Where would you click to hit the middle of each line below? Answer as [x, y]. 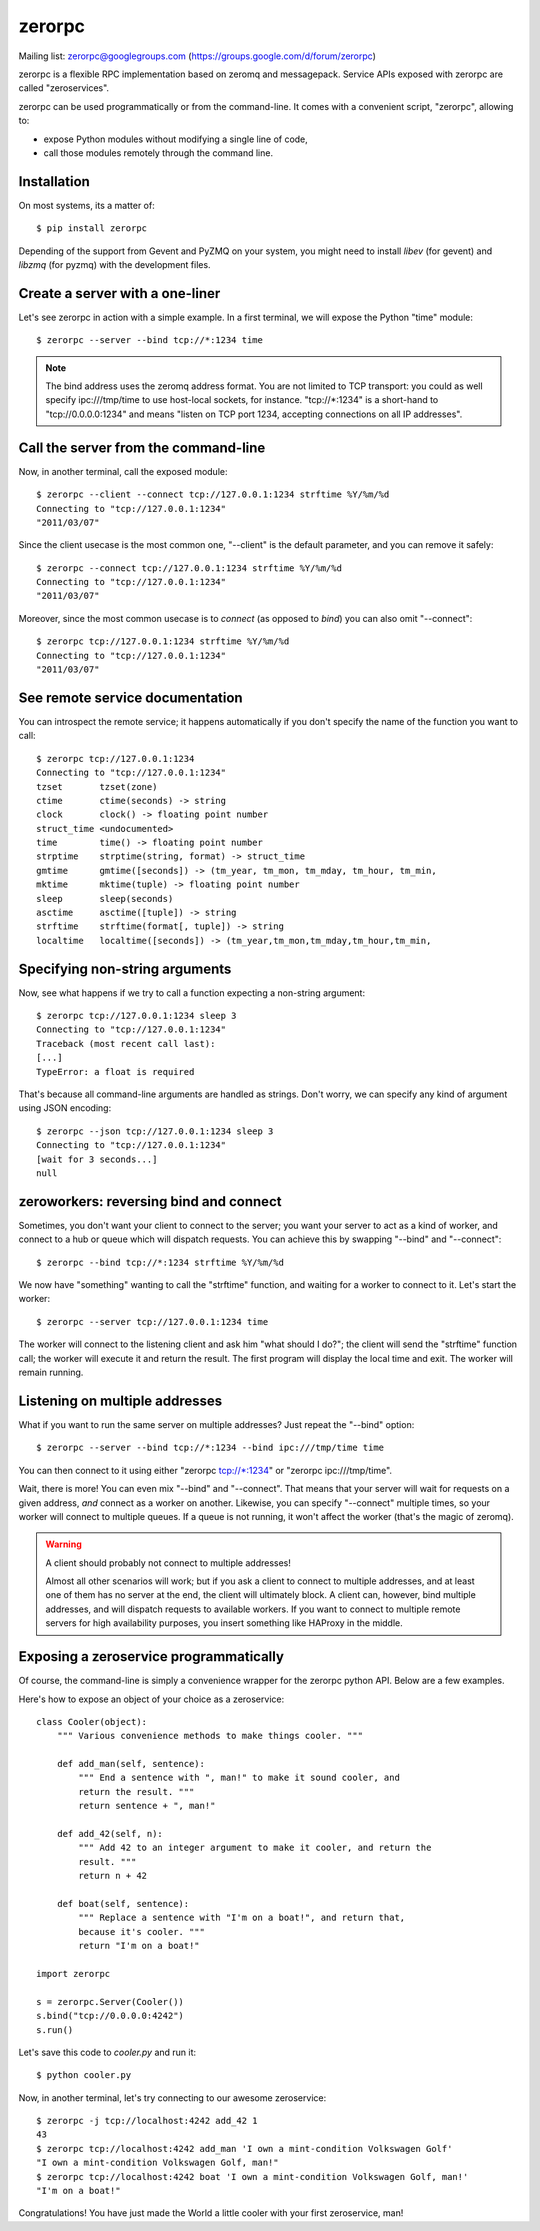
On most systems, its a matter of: [86, 205]
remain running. [51, 1372]
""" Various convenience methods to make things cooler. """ [210, 1736]
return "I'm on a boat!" [139, 1946]
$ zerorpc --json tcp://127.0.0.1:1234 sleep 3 [155, 1131]
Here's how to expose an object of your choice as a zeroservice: [151, 1699]
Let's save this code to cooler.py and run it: [107, 2052]
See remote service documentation [131, 697]
